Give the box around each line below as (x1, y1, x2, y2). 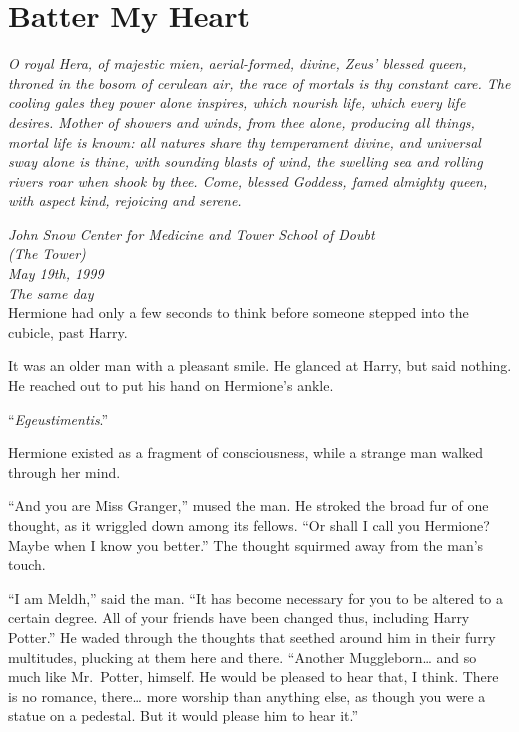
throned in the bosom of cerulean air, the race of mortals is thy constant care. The (8, 72, 511, 93)
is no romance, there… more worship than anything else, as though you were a (8, 685, 486, 706)
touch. (8, 554, 46, 575)
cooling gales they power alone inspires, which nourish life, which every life (8, 92, 466, 113)
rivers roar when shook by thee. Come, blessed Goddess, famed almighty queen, (8, 170, 488, 191)
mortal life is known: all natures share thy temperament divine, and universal (8, 131, 481, 152)
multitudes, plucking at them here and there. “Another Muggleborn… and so (8, 646, 477, 667)
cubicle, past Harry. (8, 321, 128, 342)
